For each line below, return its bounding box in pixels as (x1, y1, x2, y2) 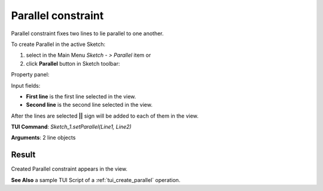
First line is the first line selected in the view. (26, 93, 136, 100)
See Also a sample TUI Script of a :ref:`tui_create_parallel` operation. (11, 176, 181, 183)
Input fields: (11, 82, 41, 89)
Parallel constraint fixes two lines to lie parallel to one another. (11, 30, 164, 37)
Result (11, 150, 36, 160)
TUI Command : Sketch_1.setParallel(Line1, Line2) (11, 123, 132, 131)
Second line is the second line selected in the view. (26, 101, 153, 109)
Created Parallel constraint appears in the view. (11, 165, 128, 172)
